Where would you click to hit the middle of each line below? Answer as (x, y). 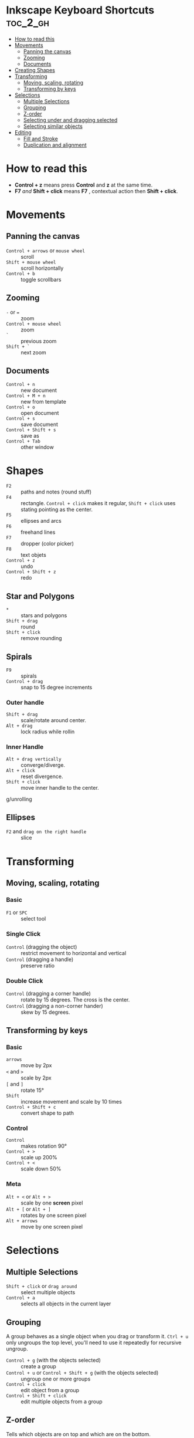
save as (30, 435)
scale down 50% (41, 1169)
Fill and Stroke (41, 138)
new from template (43, 401)
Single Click (23, 934)
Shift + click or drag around (42, 1286)
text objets (34, 555)
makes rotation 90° (44, 1146)
